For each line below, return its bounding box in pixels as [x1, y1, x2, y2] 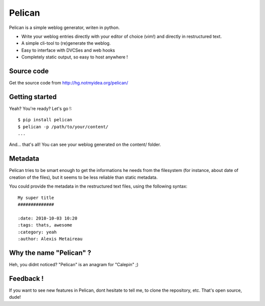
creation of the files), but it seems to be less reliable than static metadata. [9, 174, 158, 180]
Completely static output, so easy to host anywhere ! [21, 54, 128, 60]
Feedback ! [9, 274, 44, 282]
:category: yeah [18, 229, 57, 235]
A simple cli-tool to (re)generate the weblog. [21, 40, 111, 46]
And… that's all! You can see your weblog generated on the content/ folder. [9, 141, 161, 147]
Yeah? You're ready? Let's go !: [9, 106, 72, 111]
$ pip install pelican [18, 117, 73, 123]
